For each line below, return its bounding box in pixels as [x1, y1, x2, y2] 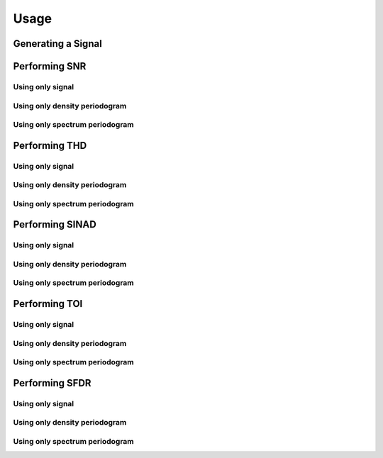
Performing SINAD [13, 218, 97, 230]
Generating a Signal [13, 38, 102, 50]
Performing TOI [13, 298, 83, 310]
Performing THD [13, 139, 87, 152]
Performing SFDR [13, 376, 91, 389]
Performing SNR [13, 60, 87, 72]
